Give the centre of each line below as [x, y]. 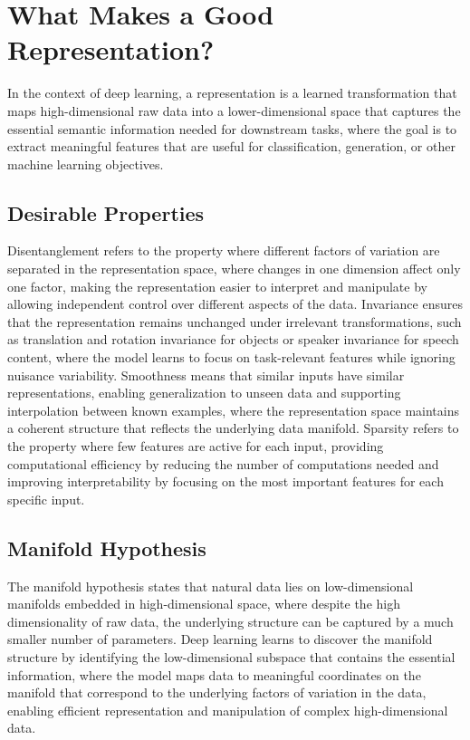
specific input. [46, 499]
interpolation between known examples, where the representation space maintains [233, 410]
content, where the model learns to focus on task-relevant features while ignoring [231, 357]
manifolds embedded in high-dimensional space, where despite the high [204, 604]
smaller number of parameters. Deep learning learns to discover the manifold [220, 639]
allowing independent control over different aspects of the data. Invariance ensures [235, 304]
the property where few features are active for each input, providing [196, 446]
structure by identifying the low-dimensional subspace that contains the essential [231, 656]
